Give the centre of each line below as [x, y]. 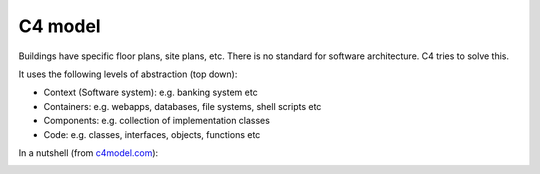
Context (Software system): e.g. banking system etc [151, 92]
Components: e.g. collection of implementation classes [156, 121]
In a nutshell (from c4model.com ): [88, 152]
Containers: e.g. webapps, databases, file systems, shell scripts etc [182, 106]
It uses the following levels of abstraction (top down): [128, 74]
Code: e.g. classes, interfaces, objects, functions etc [152, 134]
